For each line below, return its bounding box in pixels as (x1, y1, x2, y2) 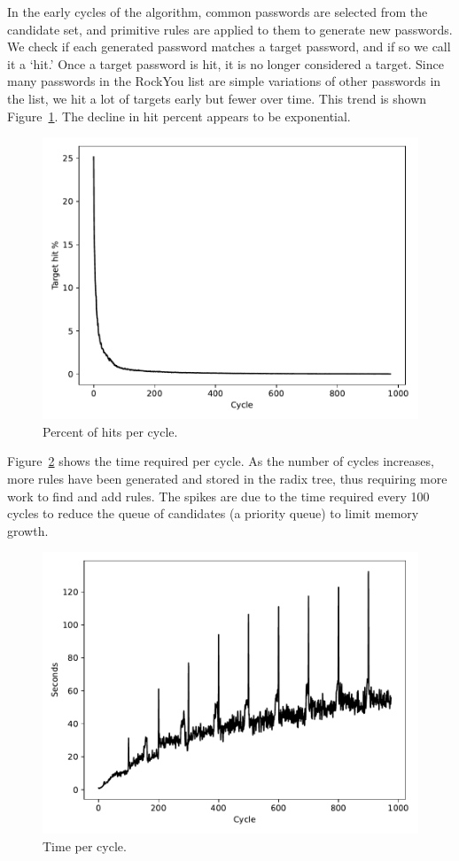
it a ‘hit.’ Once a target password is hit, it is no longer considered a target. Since (7, 54, 444, 73)
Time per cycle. (43, 836, 127, 855)
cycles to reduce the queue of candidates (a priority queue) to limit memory (7, 504, 419, 523)
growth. (7, 521, 49, 539)
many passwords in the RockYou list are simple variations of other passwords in (7, 72, 441, 90)
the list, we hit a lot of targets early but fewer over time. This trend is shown (7, 89, 427, 107)
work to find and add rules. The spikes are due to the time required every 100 (7, 486, 430, 505)
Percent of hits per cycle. (43, 422, 178, 440)
